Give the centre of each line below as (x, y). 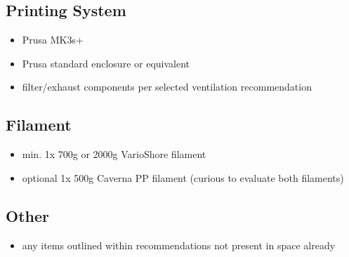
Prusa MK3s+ (53, 40)
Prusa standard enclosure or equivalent (106, 63)
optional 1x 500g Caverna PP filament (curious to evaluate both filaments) (183, 177)
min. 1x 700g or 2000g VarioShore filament (114, 154)
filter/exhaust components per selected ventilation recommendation (167, 87)
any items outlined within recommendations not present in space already (179, 245)
